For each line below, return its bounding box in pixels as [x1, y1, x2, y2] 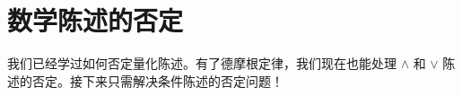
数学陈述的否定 [7, 2, 184, 39]
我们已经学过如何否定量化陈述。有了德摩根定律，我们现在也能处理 [7, 54, 397, 73]
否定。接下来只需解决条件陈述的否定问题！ [31, 71, 283, 90]
